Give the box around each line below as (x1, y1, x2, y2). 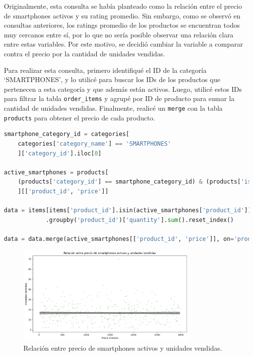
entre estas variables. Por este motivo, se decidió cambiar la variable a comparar (4, 39, 243, 49)
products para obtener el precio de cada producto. (4, 112, 155, 122)
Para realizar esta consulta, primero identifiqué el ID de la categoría (4, 65, 207, 75)
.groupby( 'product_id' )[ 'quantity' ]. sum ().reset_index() (45, 216, 234, 223)
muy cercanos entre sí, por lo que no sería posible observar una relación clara (4, 29, 234, 39)
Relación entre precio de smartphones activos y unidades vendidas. (23, 342, 222, 353)
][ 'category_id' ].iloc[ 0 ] (18, 150, 102, 157)
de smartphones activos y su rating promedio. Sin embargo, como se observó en (4, 10, 240, 20)
